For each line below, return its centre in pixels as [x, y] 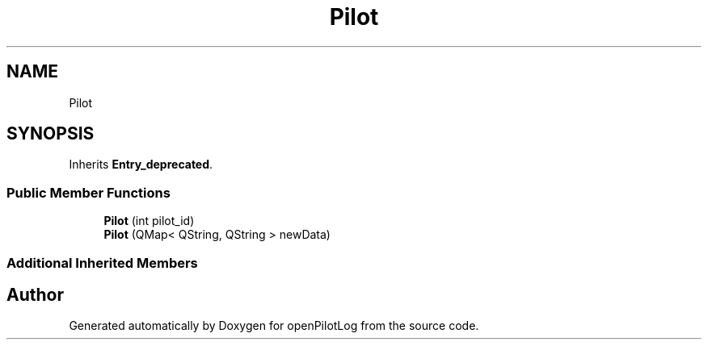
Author [35, 294]
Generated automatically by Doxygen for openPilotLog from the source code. [274, 326]
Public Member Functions [88, 192]
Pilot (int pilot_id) [149, 221]
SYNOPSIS [51, 134]
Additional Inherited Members [102, 263]
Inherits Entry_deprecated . [141, 165]
